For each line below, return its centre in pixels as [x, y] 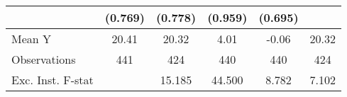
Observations [44, 59]
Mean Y [32, 39]
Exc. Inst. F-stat [53, 80]
